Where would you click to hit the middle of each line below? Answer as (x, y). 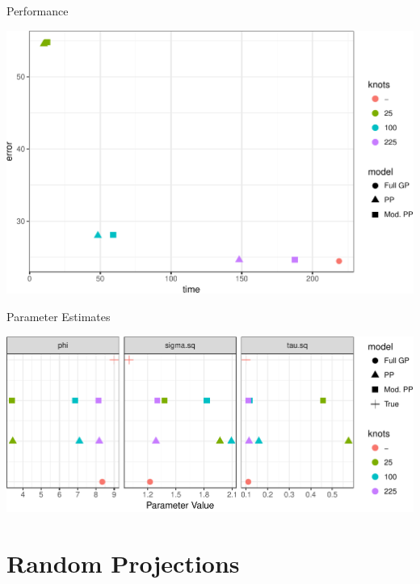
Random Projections (123, 563)
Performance (38, 11)
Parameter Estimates (59, 317)
